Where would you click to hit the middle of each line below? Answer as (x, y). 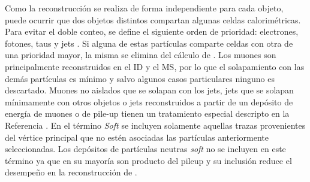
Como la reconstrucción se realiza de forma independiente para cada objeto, (144, 8)
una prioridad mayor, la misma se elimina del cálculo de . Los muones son (141, 55)
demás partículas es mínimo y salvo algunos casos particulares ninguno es (140, 78)
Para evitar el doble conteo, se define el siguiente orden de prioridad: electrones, (152, 31)
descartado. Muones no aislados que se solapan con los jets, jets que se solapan (149, 90)
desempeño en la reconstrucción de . (71, 172)
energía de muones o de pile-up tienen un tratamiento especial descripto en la (147, 113)
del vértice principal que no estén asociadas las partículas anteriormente (137, 137)
